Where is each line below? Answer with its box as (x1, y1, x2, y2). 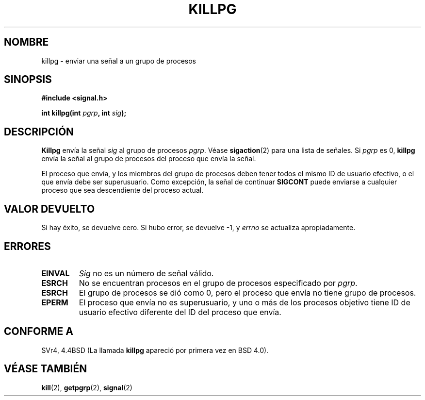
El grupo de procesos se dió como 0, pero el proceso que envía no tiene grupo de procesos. (79, 287, 416, 298)
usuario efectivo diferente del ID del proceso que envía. (79, 307, 281, 317)
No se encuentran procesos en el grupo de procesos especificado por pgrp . (79, 278, 358, 288)
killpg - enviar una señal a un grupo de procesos (41, 56, 196, 65)
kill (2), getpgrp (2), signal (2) (41, 383, 132, 392)
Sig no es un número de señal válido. (79, 268, 214, 278)
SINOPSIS (4, 73, 52, 86)
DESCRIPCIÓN (4, 125, 74, 138)
